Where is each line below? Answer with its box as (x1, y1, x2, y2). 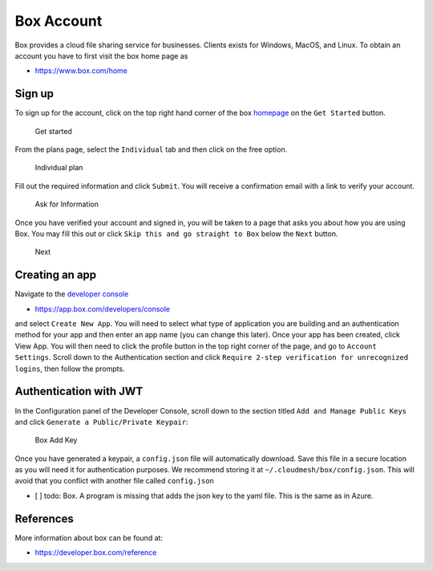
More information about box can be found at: (14, 532, 164, 542)
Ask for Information (34, 199, 99, 209)
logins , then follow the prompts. (14, 364, 125, 373)
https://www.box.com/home (34, 66, 128, 75)
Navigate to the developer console (14, 289, 129, 299)
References (14, 512, 74, 525)
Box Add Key (34, 435, 78, 445)
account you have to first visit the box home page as (14, 51, 188, 60)
